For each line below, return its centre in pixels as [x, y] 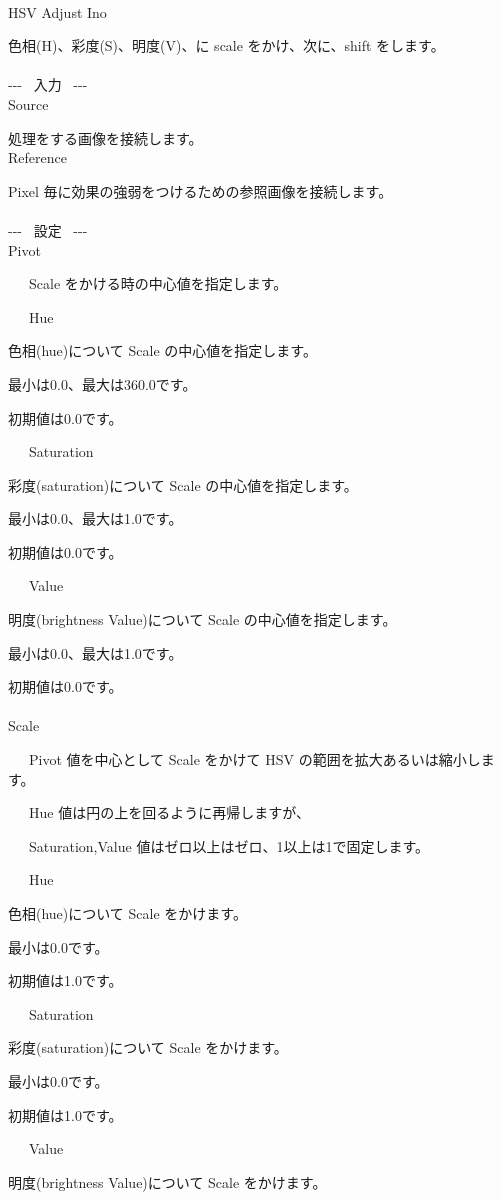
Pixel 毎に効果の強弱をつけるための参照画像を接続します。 [200, 190]
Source [28, 103]
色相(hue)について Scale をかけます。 [127, 913]
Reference [37, 157]
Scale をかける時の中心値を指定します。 [158, 283]
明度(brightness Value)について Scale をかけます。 [167, 1181]
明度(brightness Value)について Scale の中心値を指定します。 [202, 619]
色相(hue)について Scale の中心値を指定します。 [162, 350]
